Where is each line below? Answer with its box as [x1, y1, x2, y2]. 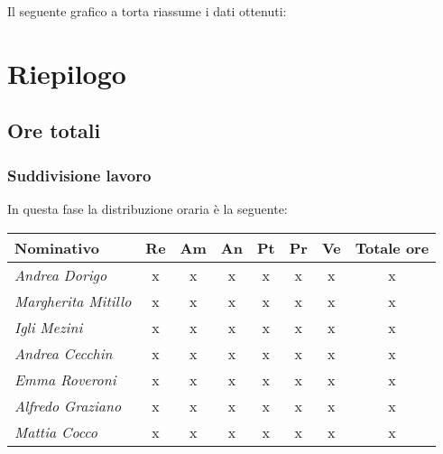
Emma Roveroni [14, 368, 116, 390]
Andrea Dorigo [14, 264, 107, 285]
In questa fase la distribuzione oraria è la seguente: [7, 199, 288, 218]
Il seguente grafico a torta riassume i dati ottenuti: [7, 2, 287, 20]
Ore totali [7, 116, 101, 144]
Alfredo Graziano [14, 394, 122, 416]
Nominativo [14, 236, 99, 258]
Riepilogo [7, 54, 126, 91]
